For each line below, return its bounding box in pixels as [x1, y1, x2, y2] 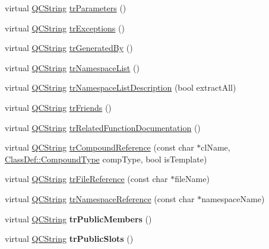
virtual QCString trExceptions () [5, 21, 125, 34]
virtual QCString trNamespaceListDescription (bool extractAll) [5, 81, 236, 94]
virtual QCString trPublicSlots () [5, 232, 134, 245]
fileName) [175, 173, 210, 185]
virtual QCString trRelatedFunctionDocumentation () [5, 121, 201, 133]
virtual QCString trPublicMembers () [5, 212, 152, 225]
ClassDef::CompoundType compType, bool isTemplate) [5, 152, 207, 165]
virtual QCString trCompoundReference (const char [5, 141, 194, 154]
